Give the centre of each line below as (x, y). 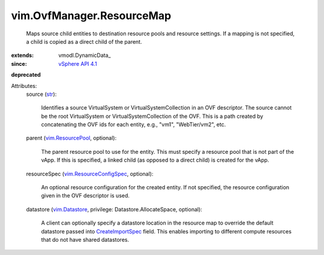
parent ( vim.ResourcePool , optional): (71, 138)
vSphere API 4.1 (78, 63)
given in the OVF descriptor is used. (85, 196)
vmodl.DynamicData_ (85, 55)
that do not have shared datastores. (85, 239)
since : (19, 63)
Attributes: (24, 86)
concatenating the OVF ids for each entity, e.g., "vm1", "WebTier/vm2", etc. (133, 125)
